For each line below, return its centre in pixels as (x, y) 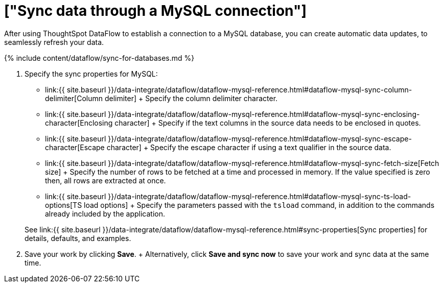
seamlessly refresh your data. (54, 42)
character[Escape (75, 147)
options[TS (64, 205)
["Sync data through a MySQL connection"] (155, 11)
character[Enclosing (79, 123)
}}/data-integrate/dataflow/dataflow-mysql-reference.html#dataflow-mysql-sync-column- (260, 89)
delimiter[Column (74, 98)
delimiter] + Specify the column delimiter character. (191, 98)
